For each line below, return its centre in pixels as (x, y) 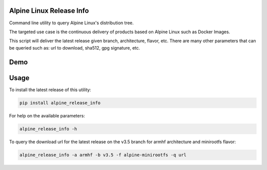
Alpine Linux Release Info (49, 11)
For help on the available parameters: (47, 115)
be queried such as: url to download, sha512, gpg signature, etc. (75, 48)
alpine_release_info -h (48, 129)
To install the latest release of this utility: (50, 90)
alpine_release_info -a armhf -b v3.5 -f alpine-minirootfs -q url (103, 155)
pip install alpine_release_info (60, 103)
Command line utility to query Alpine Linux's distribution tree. (71, 23)
